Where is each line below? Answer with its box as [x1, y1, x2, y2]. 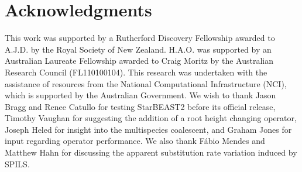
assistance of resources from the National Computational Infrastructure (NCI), [5, 77, 287, 90]
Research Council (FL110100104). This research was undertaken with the [5, 66, 267, 78]
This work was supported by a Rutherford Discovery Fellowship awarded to [5, 32, 275, 44]
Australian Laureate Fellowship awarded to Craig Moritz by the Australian [5, 54, 273, 67]
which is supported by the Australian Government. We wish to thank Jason [5, 89, 276, 101]
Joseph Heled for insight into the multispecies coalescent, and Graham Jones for [5, 123, 292, 135]
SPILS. [5, 157, 30, 170]
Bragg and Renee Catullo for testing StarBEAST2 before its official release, [5, 100, 276, 112]
